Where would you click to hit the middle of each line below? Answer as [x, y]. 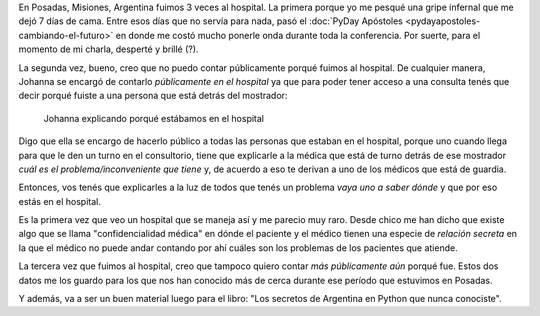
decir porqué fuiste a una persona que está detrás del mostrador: [153, 96]
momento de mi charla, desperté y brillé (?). [108, 49]
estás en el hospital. [60, 201]
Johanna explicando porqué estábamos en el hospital [154, 118]
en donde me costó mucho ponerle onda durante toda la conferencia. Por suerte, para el [298, 35]
